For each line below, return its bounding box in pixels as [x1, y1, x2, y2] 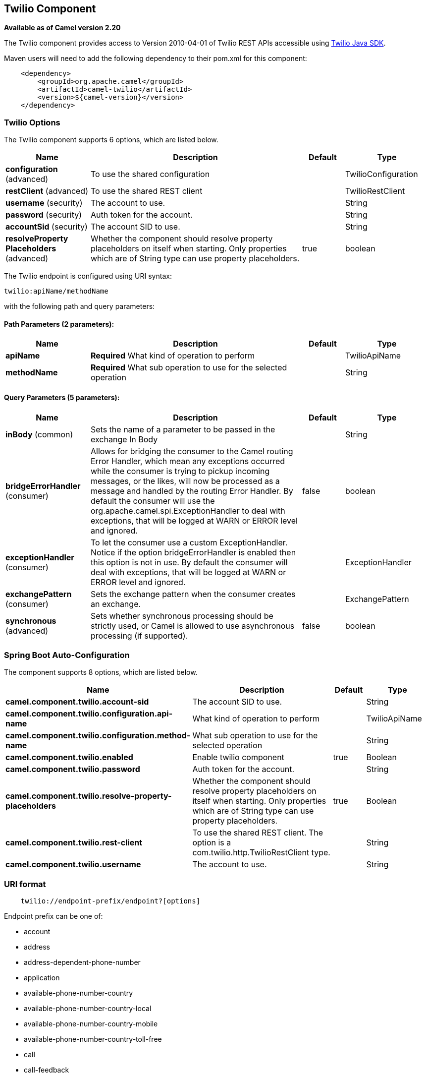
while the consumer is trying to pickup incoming [91, 466, 270, 476]
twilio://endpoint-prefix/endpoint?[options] [20, 897, 201, 905]
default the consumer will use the [91, 495, 215, 506]
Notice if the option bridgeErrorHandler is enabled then [91, 547, 296, 557]
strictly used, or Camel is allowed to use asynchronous [91, 620, 295, 631]
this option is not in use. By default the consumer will [91, 557, 288, 567]
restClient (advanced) [5, 186, 88, 196]
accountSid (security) [5, 222, 88, 232]
